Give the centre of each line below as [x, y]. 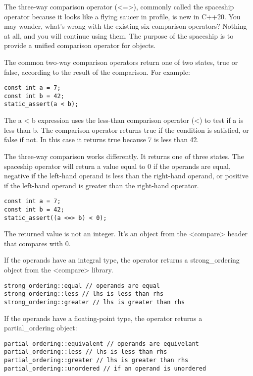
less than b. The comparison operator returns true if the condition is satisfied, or [126, 130]
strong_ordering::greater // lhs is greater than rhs [95, 302]
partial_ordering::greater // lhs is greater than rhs [96, 360]
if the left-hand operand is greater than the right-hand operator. [101, 185]
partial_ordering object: [41, 328]
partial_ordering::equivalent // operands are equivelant [101, 344]
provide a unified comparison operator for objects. [80, 45]
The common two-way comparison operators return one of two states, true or [121, 62]
